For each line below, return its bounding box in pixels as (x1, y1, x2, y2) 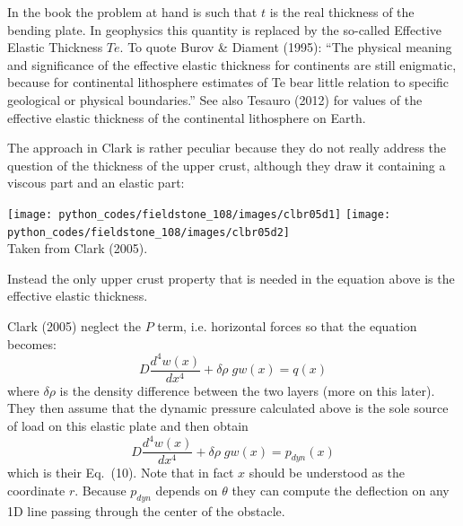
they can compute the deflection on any (231, 480, 450, 499)
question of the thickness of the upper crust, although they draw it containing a (7, 155, 446, 174)
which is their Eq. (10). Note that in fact (7, 463, 234, 482)
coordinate (7, 480, 66, 499)
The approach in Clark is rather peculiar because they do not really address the (7, 138, 447, 157)
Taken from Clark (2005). (7, 239, 148, 258)
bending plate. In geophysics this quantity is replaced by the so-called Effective (7, 20, 441, 39)
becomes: (7, 334, 57, 353)
